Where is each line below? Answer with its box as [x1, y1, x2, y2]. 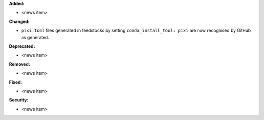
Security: [9, 97, 29, 103]
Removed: [9, 61, 30, 67]
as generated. [21, 34, 49, 40]
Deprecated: [9, 43, 35, 49]
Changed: [9, 19, 30, 24]
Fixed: [9, 79, 22, 85]
